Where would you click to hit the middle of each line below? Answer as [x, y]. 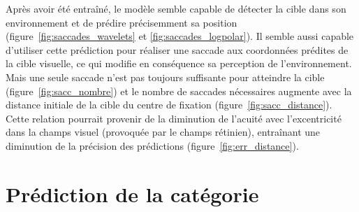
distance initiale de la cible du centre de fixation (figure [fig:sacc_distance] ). [169, 105]
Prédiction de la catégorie [132, 193]
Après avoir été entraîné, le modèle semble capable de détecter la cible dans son [176, 8]
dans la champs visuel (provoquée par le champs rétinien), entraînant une [163, 132]
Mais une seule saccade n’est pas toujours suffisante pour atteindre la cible [165, 77]
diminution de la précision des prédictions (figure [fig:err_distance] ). [152, 145]
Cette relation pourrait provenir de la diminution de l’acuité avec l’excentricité [174, 118]
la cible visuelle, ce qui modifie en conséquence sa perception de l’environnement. [179, 63]
